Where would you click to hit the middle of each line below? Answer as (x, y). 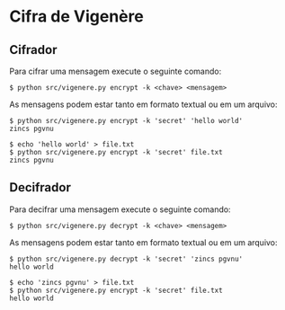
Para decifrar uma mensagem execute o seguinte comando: (120, 209)
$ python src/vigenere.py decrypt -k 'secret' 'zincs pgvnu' (126, 259)
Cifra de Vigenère (76, 17)
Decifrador (40, 187)
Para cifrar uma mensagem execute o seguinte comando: (116, 71)
